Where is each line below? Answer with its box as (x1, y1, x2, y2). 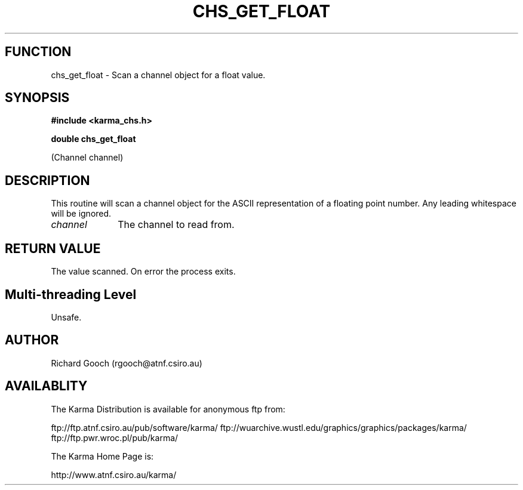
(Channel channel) (51, 152, 124, 163)
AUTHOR (5, 332, 59, 348)
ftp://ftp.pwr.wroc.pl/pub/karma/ (51, 432, 179, 443)
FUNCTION (5, 44, 72, 60)
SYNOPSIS (5, 90, 70, 106)
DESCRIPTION (5, 172, 90, 188)
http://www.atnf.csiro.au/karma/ (51, 469, 177, 480)
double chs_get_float (51, 134, 136, 144)
